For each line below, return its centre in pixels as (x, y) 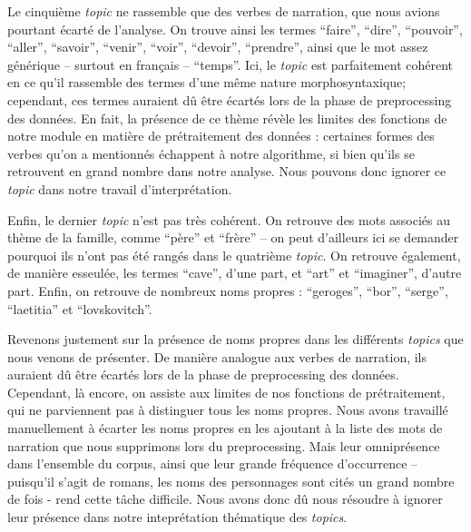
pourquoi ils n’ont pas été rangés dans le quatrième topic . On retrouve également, (234, 255)
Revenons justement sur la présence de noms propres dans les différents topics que (235, 339)
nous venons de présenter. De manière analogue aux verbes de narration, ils (217, 356)
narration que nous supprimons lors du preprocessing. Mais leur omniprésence (224, 445)
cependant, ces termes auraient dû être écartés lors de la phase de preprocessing (230, 99)
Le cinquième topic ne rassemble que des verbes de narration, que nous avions (224, 11)
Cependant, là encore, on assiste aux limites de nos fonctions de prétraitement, (226, 392)
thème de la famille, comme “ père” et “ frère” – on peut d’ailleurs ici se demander (233, 237)
